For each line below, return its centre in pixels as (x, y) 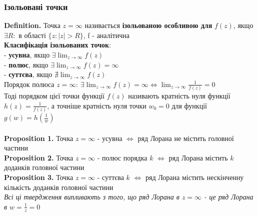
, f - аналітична (106, 35)
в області (32, 35)
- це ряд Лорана (229, 197)
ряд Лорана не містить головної (186, 138)
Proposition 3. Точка (39, 177)
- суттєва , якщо (28, 74)
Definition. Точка (32, 25)
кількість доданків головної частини (59, 187)
